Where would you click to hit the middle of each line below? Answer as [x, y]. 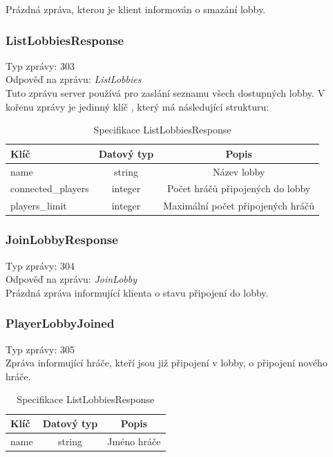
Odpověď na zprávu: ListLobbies [74, 79]
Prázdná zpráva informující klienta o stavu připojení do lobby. [137, 292]
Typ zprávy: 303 [40, 65]
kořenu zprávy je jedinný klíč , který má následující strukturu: [137, 106]
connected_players [50, 188]
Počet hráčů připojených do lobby [239, 188]
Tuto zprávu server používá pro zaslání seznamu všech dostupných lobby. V [165, 93]
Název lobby [239, 171]
